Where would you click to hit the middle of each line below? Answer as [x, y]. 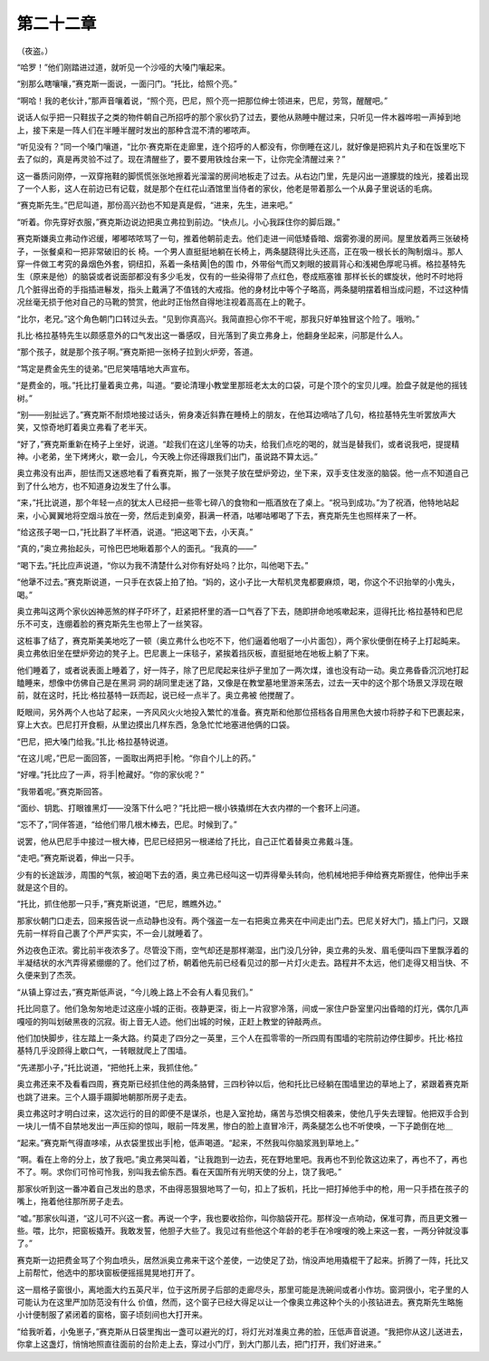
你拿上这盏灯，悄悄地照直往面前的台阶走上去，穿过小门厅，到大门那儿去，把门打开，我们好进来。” [199, 1344]
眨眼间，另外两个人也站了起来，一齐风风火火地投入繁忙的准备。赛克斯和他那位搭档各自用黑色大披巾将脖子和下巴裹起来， [243, 712]
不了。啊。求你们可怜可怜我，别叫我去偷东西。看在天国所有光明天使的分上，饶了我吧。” [179, 1172]
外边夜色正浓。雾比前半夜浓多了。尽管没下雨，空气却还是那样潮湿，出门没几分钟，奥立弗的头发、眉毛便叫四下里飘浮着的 [243, 950]
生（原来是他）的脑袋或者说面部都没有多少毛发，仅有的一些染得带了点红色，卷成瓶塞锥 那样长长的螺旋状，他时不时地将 [240, 277]
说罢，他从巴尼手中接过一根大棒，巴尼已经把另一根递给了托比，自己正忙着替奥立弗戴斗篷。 [187, 841]
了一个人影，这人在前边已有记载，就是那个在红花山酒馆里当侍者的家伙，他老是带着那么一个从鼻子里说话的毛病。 [227, 189]
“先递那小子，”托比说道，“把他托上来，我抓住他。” [107, 1067]
